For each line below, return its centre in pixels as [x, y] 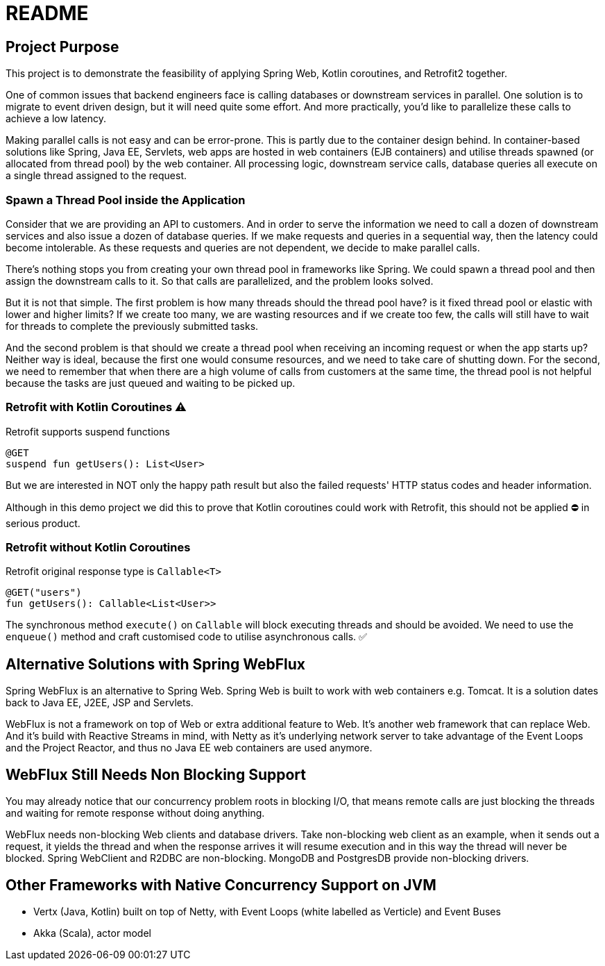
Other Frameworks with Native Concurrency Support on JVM [221, 885]
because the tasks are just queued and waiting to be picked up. [151, 383]
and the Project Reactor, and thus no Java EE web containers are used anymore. [189, 748]
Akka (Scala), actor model [92, 933]
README [47, 13]
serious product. [43, 523]
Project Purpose [62, 47]
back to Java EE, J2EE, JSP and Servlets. [100, 703]
